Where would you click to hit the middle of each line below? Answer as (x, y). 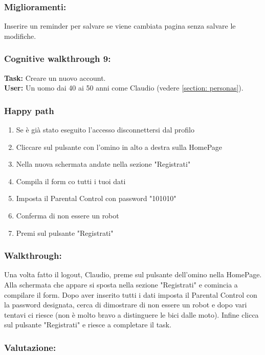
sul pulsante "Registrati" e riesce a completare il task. (88, 325)
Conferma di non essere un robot (68, 215)
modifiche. (20, 36)
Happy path (29, 110)
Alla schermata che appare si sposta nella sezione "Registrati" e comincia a (121, 284)
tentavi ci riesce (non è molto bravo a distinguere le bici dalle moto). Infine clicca (131, 314)
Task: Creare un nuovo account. (55, 77)
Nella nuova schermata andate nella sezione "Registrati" (103, 164)
